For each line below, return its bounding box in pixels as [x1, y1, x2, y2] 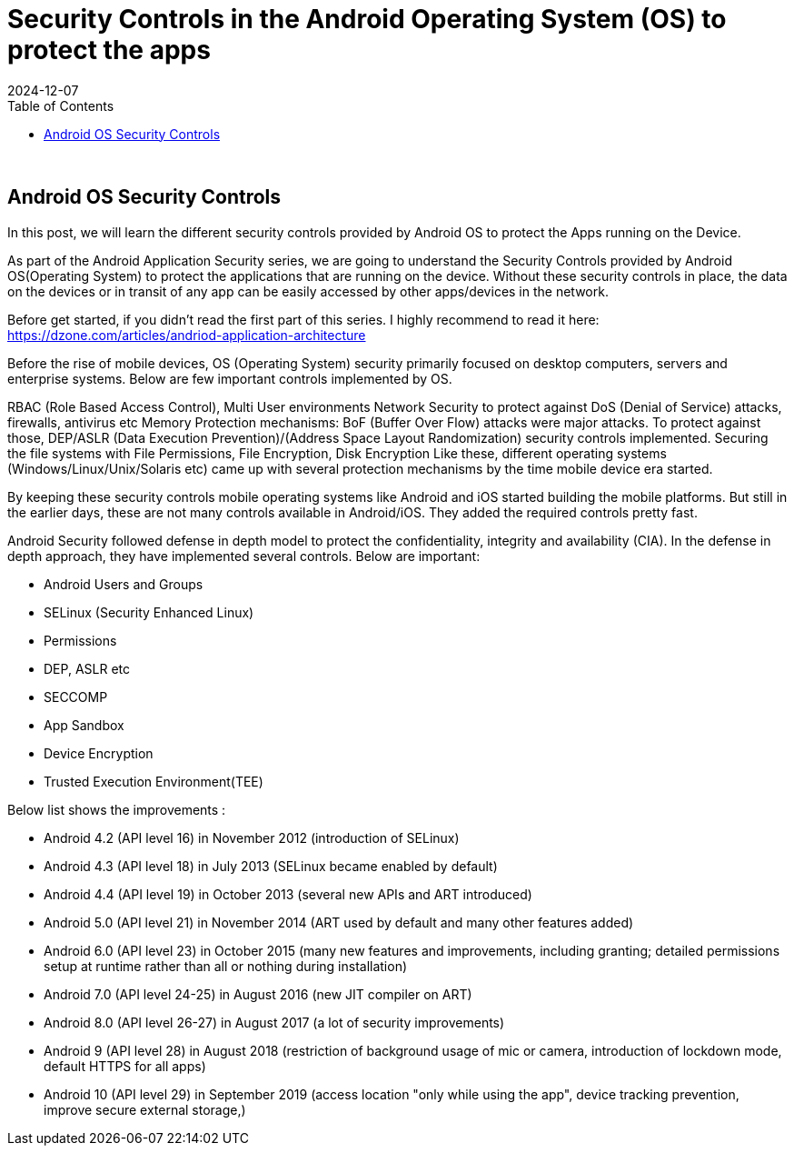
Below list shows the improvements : [7, 801, 226, 817]
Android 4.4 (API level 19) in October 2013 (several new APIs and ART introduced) [44, 886, 532, 902]
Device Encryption [44, 745, 154, 761]
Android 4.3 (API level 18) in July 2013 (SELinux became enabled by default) [44, 857, 498, 874]
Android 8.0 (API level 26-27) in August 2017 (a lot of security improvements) [44, 1014, 505, 1030]
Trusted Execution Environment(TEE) [44, 773, 263, 789]
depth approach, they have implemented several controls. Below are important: [7, 547, 481, 564]
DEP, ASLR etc [44, 660, 130, 677]
